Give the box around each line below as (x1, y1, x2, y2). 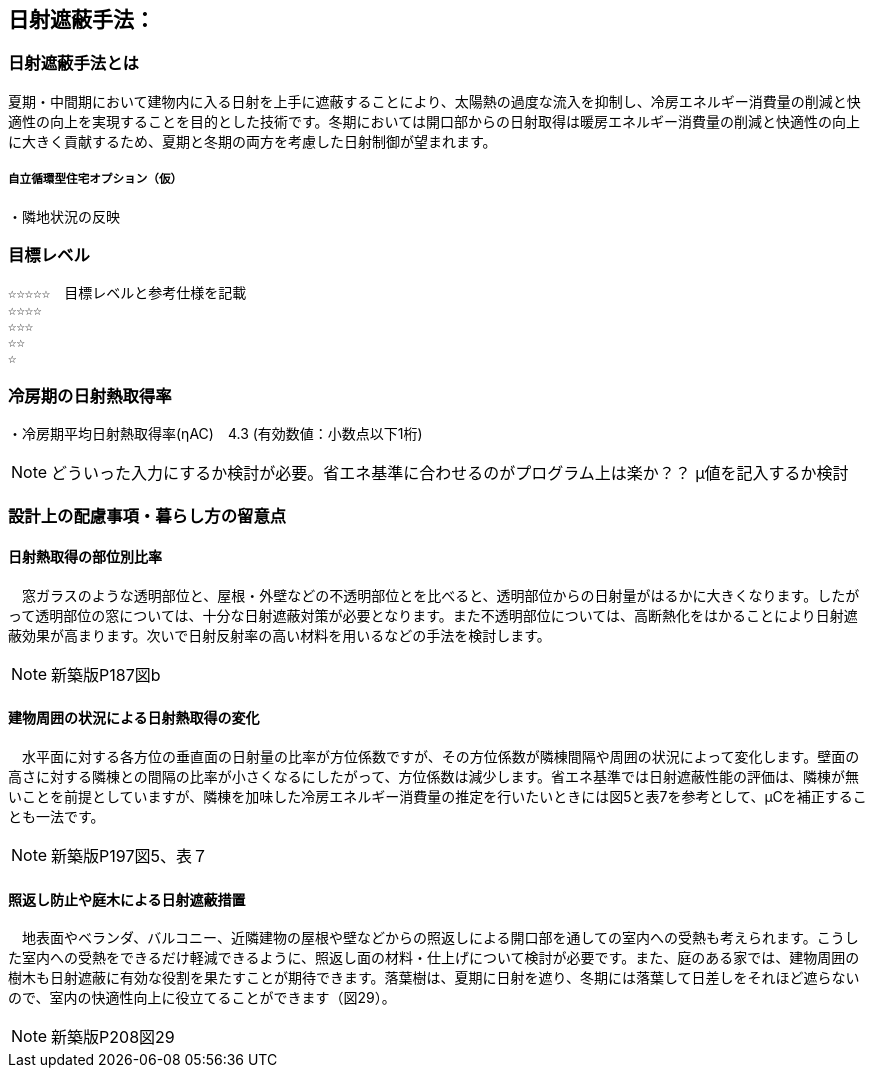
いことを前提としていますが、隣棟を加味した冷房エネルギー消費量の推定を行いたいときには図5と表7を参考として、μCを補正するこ (8, 787, 867, 805)
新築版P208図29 (51, 1027, 175, 1048)
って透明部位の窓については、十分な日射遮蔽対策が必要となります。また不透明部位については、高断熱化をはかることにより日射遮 (8, 606, 858, 624)
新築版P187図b (51, 664, 161, 685)
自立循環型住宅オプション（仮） (8, 172, 183, 187)
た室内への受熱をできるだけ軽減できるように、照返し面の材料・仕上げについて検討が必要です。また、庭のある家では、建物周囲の (8, 949, 860, 967)
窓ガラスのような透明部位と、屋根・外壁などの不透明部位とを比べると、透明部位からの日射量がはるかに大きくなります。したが (21, 586, 860, 604)
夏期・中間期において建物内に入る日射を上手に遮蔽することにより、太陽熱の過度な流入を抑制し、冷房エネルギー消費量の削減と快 (8, 92, 861, 110)
